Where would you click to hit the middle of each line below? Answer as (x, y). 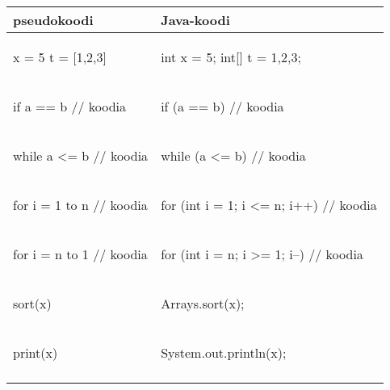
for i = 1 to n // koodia (80, 205)
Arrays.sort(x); (203, 303)
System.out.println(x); (224, 352)
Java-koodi (195, 20)
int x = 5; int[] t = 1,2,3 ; (231, 57)
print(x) (36, 352)
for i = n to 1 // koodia (80, 254)
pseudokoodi (53, 20)
